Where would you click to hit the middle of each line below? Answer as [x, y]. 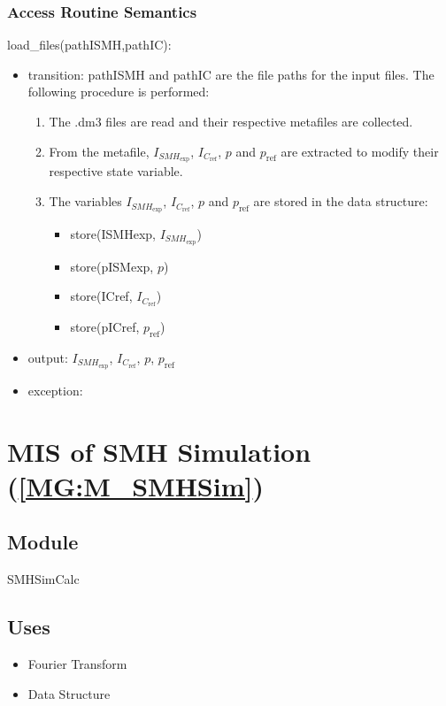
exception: [55, 390]
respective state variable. [116, 171]
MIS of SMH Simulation [159, 451]
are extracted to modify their [360, 151]
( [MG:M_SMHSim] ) [135, 485]
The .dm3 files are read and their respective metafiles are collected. [231, 121]
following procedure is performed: [119, 92]
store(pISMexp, [112, 266]
